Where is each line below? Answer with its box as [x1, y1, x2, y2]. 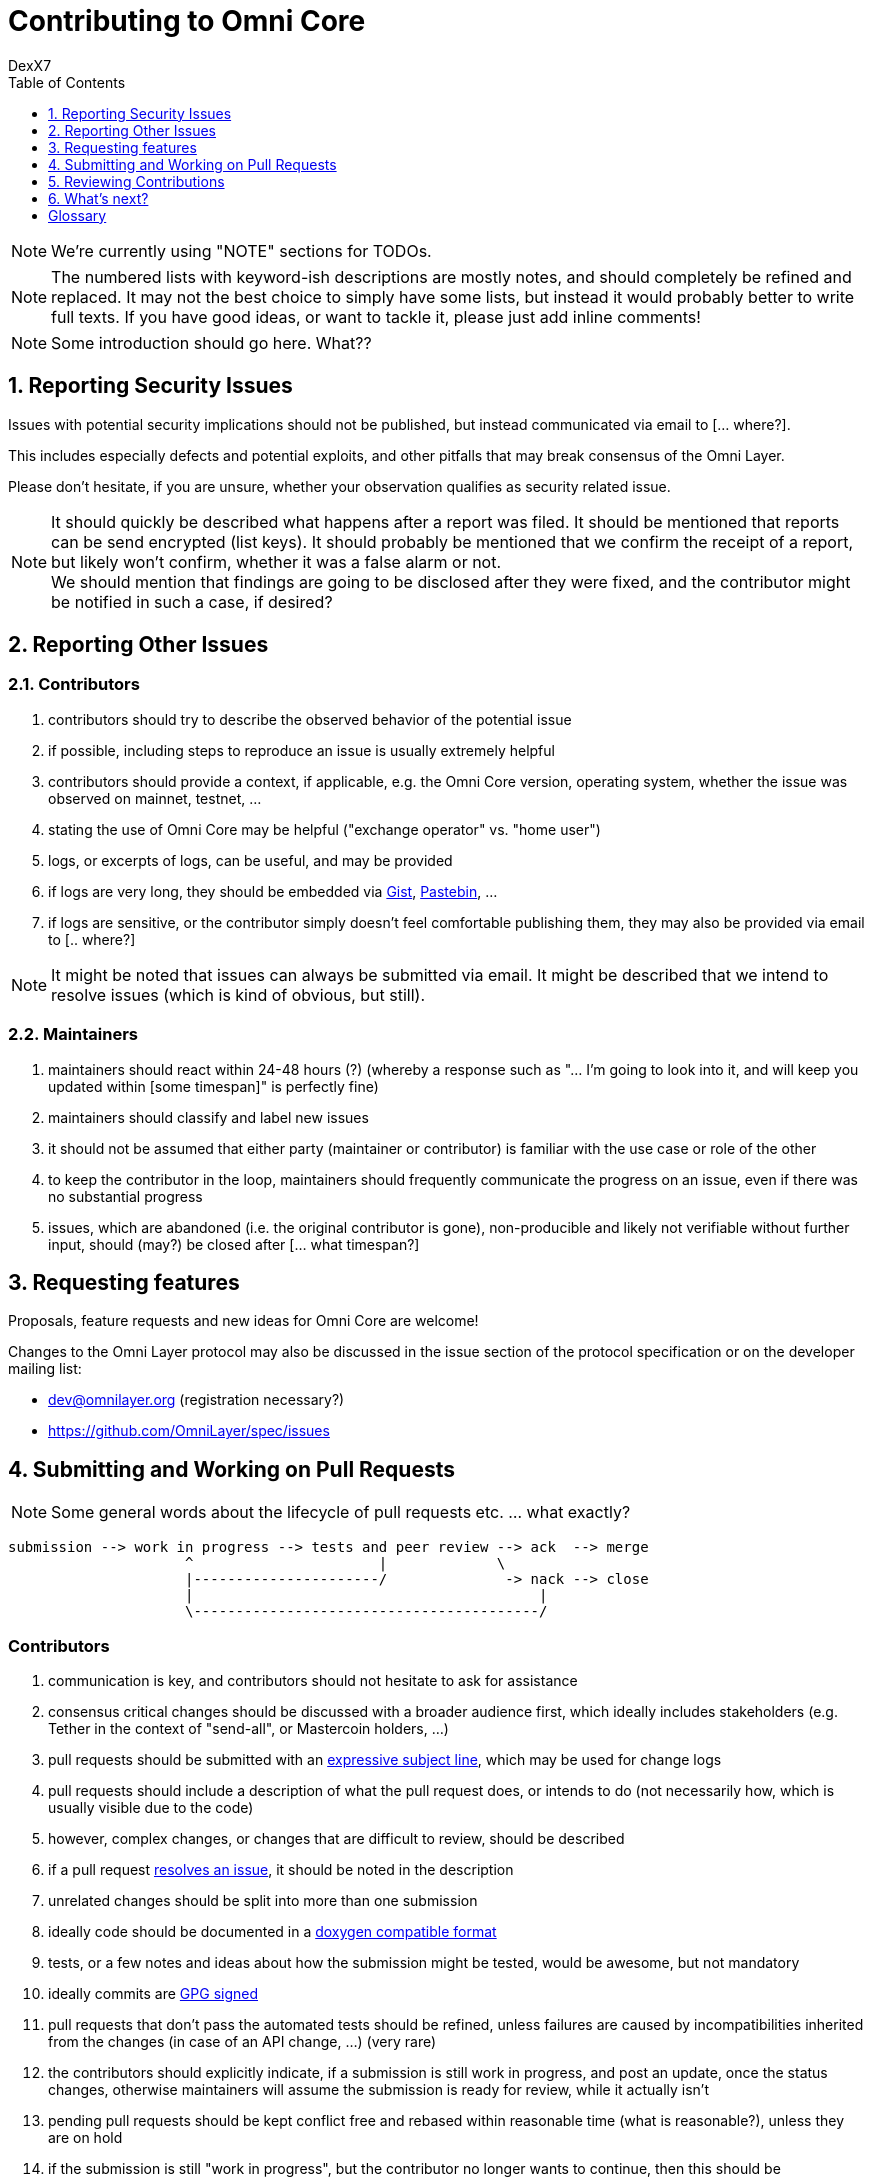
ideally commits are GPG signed [48, 1985, 259, 2002]
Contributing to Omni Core [8, 4, 366, 38]
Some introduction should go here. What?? [51, 332, 372, 353]
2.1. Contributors [8, 674, 140, 695]
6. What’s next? [48, 189, 149, 207]
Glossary [48, 206, 107, 224]
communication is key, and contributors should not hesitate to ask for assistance [48, 1672, 578, 1689]
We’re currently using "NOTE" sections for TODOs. [51, 240, 432, 261]
